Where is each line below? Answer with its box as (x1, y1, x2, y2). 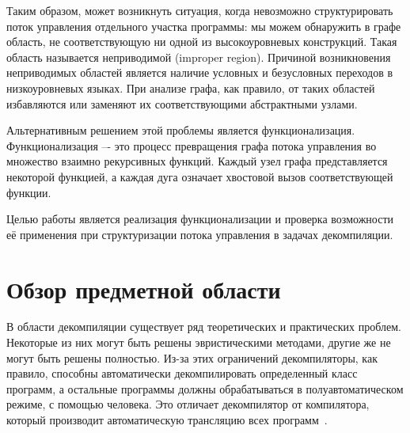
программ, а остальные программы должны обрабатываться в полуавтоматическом (6, 380, 404, 397)
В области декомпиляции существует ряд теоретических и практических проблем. (6, 318, 401, 335)
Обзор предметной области (6, 272, 281, 305)
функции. (6, 184, 51, 200)
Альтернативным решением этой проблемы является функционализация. (6, 122, 355, 139)
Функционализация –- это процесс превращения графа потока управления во (6, 137, 377, 154)
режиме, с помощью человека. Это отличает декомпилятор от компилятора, (6, 396, 370, 412)
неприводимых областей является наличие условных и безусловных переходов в (6, 64, 393, 81)
